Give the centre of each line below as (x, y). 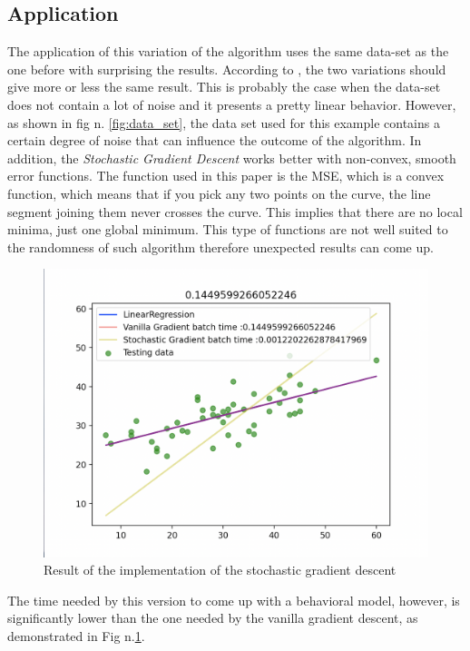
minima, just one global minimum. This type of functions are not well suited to (228, 229)
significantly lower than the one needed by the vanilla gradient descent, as (213, 618)
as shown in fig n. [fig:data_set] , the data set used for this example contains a (224, 122)
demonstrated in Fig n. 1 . (76, 635)
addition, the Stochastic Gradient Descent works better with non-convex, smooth (232, 158)
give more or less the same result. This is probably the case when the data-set (224, 87)
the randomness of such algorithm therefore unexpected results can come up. (220, 247)
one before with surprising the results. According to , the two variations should (227, 69)
